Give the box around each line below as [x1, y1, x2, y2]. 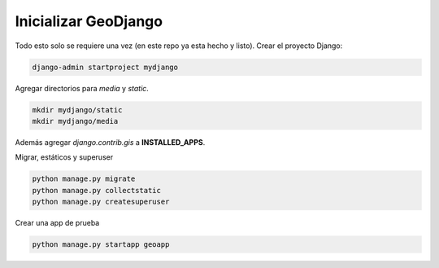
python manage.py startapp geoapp [32, 240, 170, 248]
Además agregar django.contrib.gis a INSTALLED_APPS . [15, 137, 206, 147]
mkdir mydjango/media [32, 116, 119, 125]
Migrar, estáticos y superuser [15, 152, 114, 162]
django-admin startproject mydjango [32, 62, 179, 72]
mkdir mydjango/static [32, 105, 123, 114]
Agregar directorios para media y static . [15, 83, 150, 93]
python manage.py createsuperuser [32, 197, 170, 207]
